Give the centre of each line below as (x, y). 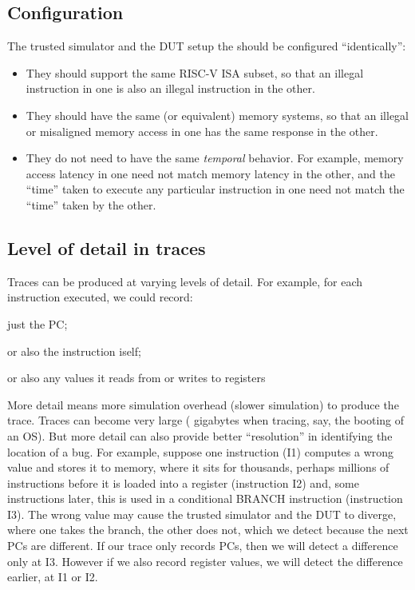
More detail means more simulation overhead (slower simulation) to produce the (203, 404)
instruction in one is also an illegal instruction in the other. (170, 88)
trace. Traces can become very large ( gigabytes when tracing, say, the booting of (206, 420)
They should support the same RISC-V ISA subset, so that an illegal (195, 72)
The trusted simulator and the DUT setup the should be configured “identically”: (207, 46)
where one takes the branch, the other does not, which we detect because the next (208, 530)
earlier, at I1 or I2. (53, 577)
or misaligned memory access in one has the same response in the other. (202, 131)
